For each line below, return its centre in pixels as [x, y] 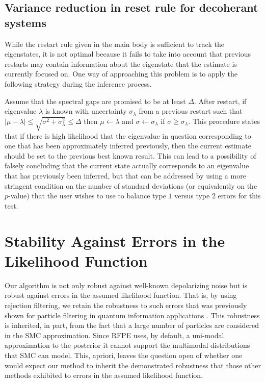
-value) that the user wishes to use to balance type [87, 196]
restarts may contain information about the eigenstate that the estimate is [121, 63]
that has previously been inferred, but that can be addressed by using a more [125, 176]
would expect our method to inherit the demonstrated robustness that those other [133, 365]
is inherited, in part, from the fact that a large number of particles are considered [132, 325]
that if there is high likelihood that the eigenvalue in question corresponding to [128, 135]
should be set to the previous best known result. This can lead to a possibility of [130, 155]
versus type [192, 196]
